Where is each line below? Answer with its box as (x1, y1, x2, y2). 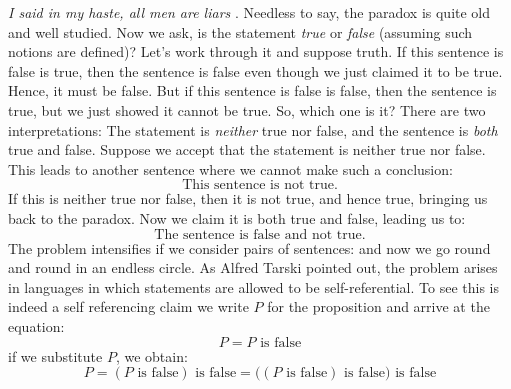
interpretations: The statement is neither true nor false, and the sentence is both (8, 119, 498, 140)
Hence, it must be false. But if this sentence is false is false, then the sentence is (8, 80, 497, 101)
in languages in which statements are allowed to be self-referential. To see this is (8, 276, 499, 297)
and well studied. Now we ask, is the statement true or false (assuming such (8, 21, 473, 42)
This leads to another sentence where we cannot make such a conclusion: (8, 158, 453, 179)
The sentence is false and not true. (154, 227, 366, 242)
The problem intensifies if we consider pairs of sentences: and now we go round (8, 237, 491, 258)
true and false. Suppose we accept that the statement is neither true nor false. (8, 139, 486, 160)
